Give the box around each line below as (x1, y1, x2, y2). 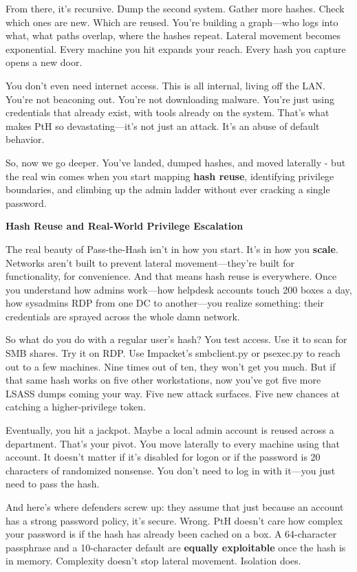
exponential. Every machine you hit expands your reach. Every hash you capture (6, 41, 346, 56)
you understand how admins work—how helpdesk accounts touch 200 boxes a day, (6, 282, 352, 296)
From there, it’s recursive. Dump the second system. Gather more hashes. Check (6, 1, 345, 15)
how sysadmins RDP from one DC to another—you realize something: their (6, 296, 324, 310)
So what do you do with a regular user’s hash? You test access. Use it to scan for (6, 332, 347, 346)
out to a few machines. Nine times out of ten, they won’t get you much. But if (6, 359, 336, 373)
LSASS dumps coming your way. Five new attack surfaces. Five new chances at (6, 386, 340, 400)
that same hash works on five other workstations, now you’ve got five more (6, 373, 321, 387)
